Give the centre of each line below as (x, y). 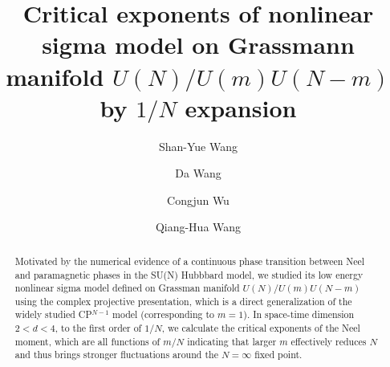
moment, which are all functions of (87, 341)
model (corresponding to (163, 314)
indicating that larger (232, 341)
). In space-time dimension (299, 314)
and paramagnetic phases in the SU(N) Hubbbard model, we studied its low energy (189, 274)
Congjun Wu (198, 200)
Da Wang (198, 173)
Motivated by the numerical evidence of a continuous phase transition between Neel (190, 261)
